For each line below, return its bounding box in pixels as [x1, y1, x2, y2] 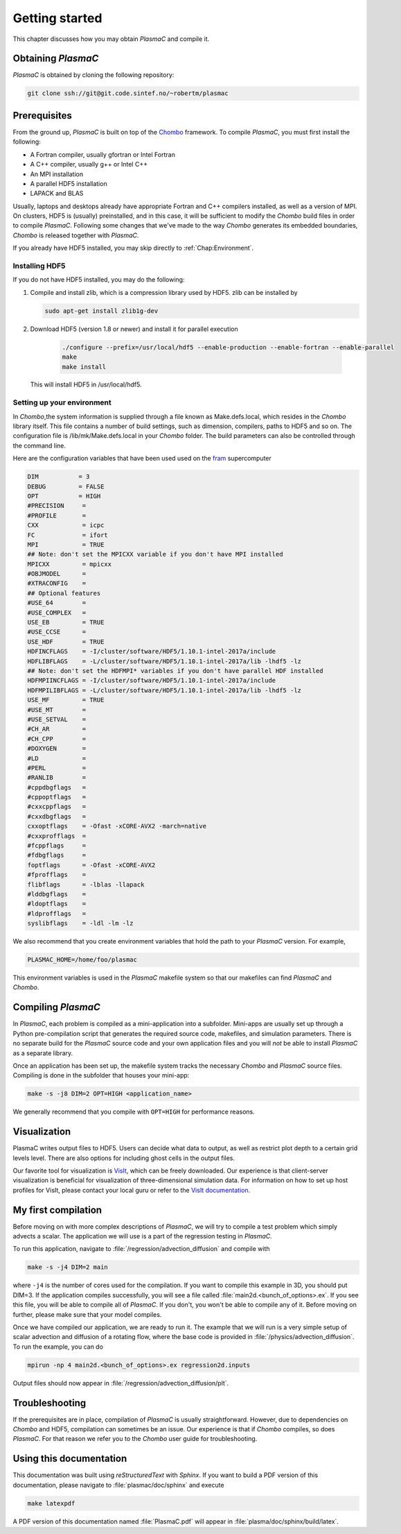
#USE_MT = [27, 706, 87, 714]
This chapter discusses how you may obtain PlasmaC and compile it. [12, 35, 210, 43]
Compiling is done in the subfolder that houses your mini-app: [12, 1071, 190, 1080]
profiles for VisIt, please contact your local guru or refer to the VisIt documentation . [12, 1186, 251, 1194]
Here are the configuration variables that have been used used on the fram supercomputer [12, 454, 271, 463]
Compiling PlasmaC [12, 1001, 100, 1013]
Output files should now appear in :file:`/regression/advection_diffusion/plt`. [12, 1379, 229, 1387]
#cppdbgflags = [27, 783, 87, 791]
